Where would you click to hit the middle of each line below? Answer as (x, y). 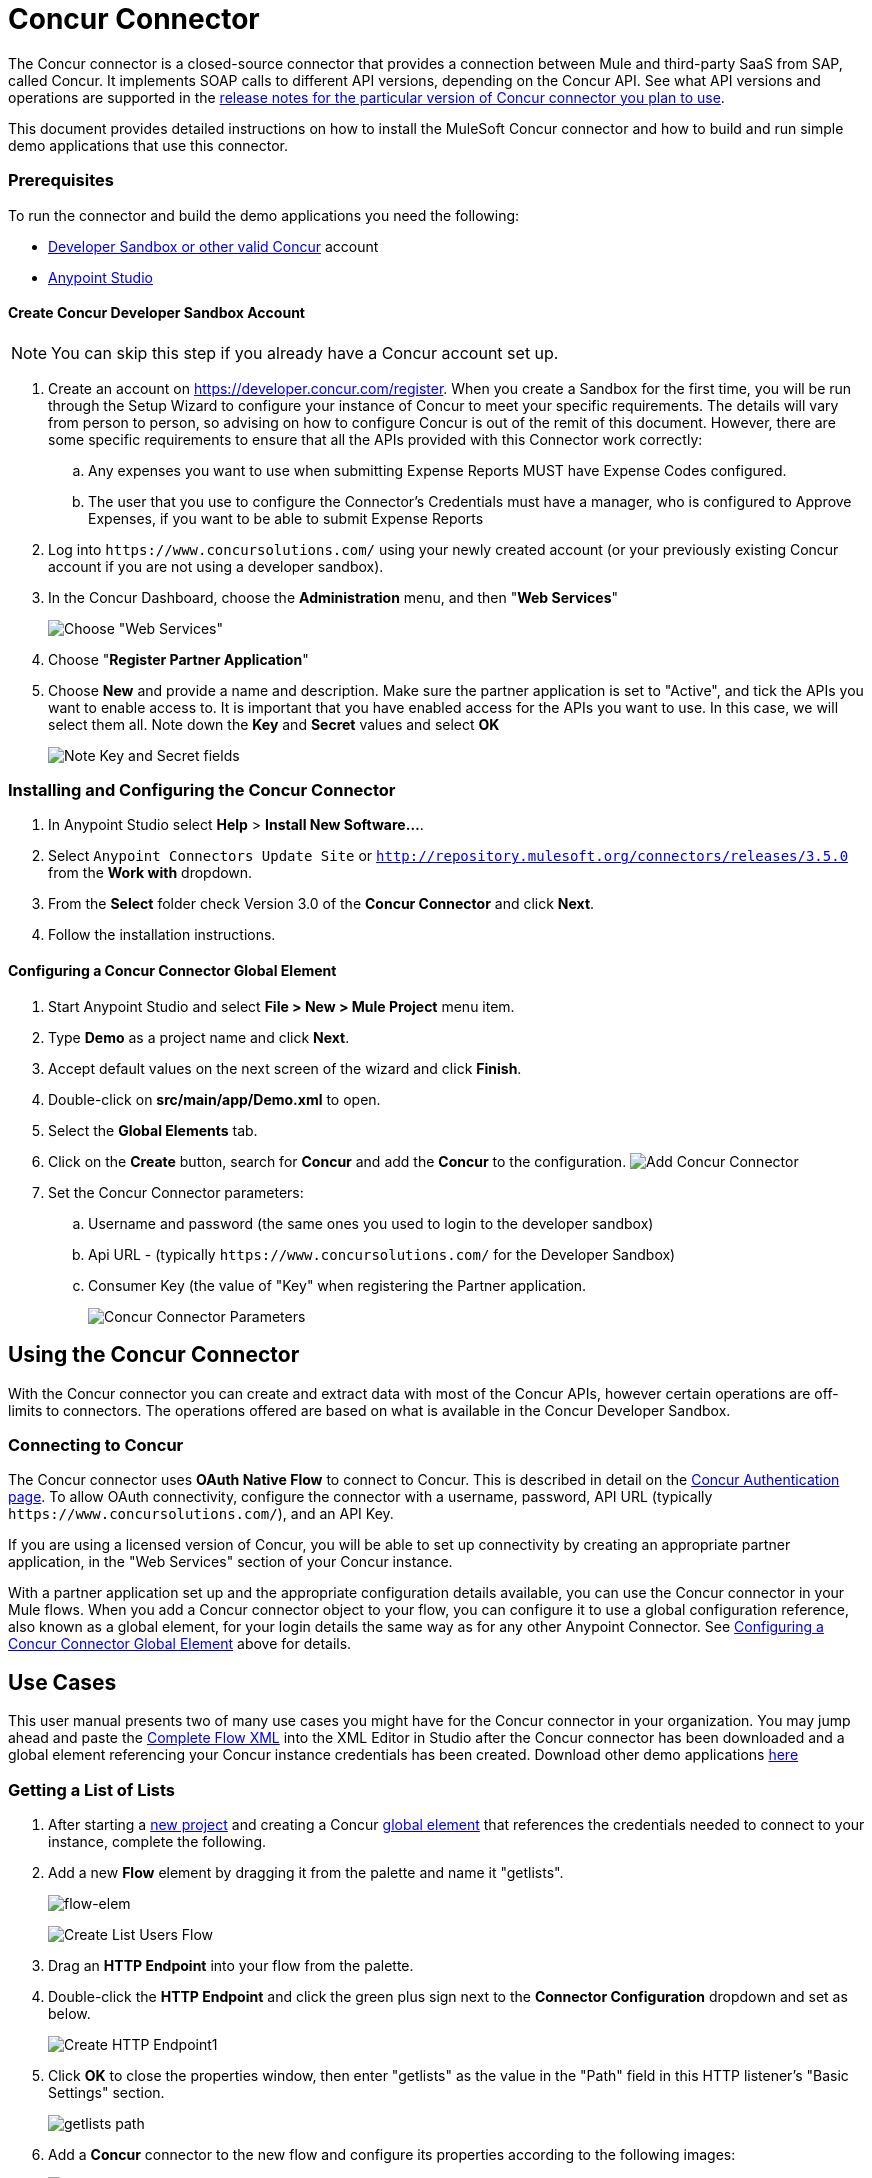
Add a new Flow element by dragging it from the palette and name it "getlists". (306, 1872)
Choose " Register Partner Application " (178, 659)
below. (69, 2013)
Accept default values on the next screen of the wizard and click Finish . (285, 1068)
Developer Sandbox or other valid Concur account (213, 246)
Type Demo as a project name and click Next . (199, 1037)
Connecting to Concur (96, 1444)
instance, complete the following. (157, 1841)
